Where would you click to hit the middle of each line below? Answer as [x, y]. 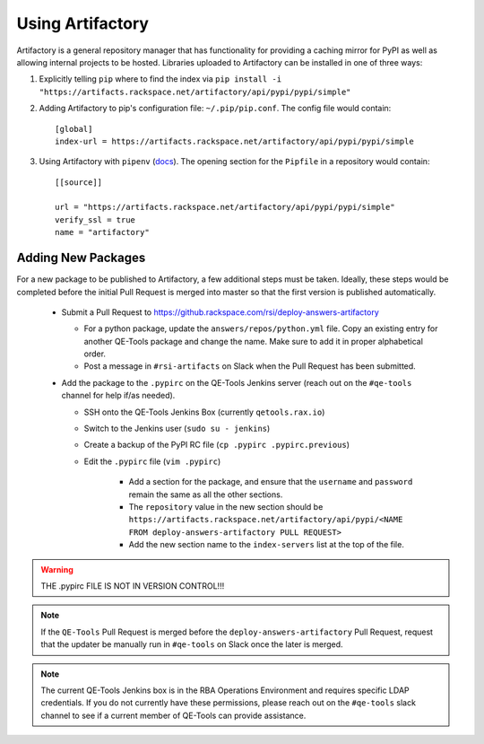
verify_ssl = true [95, 219]
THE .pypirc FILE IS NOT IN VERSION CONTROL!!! [133, 586]
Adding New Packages [81, 258]
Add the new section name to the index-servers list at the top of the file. [267, 545]
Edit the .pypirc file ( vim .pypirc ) [152, 461]
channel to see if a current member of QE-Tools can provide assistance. [173, 715]
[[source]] [79, 182]
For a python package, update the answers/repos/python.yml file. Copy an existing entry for [261, 328]
